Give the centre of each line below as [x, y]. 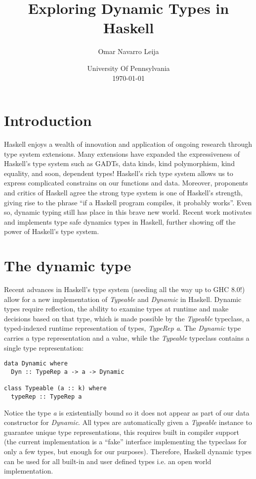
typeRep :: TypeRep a [46, 396]
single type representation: [44, 347]
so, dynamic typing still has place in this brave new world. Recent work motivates [128, 212]
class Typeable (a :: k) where [55, 389]
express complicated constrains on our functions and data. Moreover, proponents [126, 183]
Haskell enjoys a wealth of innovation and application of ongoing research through [128, 144]
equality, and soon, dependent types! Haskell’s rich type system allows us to [119, 173]
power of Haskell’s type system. [52, 231]
